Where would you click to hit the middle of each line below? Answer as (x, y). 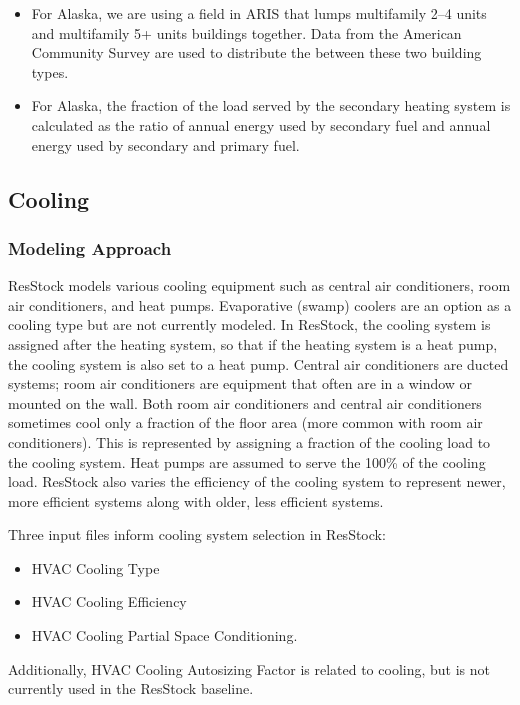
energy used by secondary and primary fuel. (165, 144)
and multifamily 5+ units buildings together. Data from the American (246, 32)
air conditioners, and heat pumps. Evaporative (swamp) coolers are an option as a (260, 304)
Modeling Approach (90, 247)
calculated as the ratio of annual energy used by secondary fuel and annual (261, 124)
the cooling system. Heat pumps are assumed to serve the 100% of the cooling (247, 461)
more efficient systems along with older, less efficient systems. (196, 500)
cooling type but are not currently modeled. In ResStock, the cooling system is (249, 324)
